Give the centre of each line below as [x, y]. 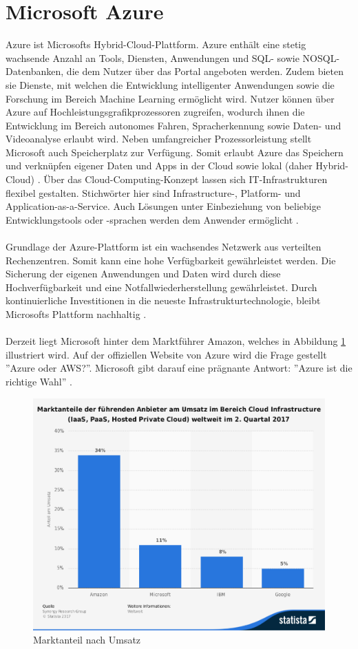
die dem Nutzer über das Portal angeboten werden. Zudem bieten [205, 71]
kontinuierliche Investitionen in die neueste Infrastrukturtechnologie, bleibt [163, 300]
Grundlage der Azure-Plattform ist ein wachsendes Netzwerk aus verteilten [164, 247]
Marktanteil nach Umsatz [87, 640]
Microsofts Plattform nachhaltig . [76, 314]
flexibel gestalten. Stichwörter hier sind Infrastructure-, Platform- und [153, 192]
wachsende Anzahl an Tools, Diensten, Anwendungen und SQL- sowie [152, 57]
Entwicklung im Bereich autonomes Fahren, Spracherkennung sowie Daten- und [173, 125]
